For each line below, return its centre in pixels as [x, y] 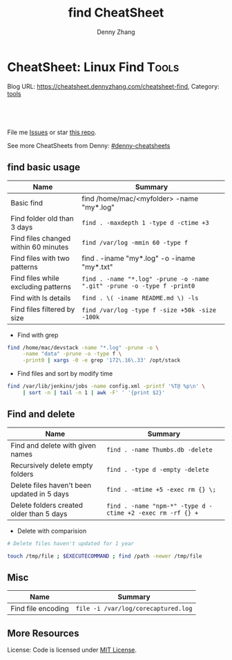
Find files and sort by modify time [65, 374]
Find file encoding [40, 609]
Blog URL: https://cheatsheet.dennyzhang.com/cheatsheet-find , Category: [113, 86]
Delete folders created [47, 505]
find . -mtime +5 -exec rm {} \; [161, 489]
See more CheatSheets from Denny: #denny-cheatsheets [89, 145]
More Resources [43, 633]
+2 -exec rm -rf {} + [163, 513]
